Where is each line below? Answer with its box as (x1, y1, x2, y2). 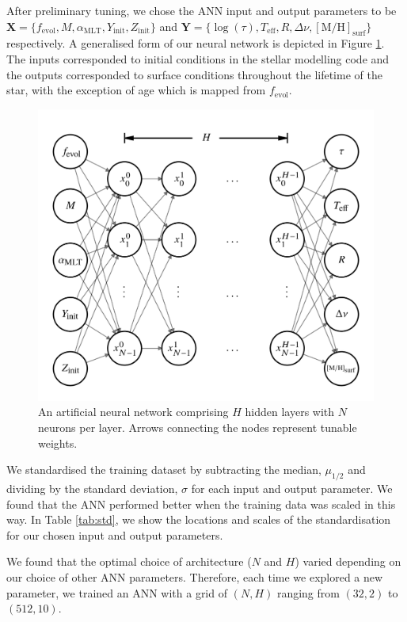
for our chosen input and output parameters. (6, 526, 223, 543)
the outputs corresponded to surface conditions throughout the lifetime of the (6, 66, 382, 82)
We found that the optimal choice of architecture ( (6, 553, 252, 570)
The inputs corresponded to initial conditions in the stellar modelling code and (6, 50, 390, 67)
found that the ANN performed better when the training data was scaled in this (6, 495, 396, 512)
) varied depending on (295, 553, 401, 570)
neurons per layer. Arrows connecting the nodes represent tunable (38, 419, 357, 436)
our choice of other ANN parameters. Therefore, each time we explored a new (6, 569, 383, 585)
